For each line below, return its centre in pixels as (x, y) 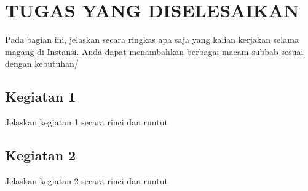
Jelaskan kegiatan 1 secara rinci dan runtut (86, 122)
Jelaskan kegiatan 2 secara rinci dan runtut (86, 180)
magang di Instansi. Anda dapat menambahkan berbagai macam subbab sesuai (154, 51)
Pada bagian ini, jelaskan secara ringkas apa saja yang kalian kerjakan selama (152, 39)
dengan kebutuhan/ (42, 63)
